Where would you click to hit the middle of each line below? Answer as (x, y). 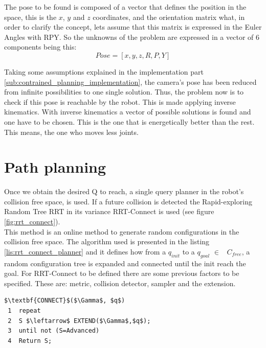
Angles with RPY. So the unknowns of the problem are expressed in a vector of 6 (132, 37)
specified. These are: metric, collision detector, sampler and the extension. (120, 283)
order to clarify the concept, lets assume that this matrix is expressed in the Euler (133, 27)
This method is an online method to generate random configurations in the (122, 231)
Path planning (55, 167)
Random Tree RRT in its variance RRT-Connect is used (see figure (109, 211)
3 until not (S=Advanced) (54, 331)
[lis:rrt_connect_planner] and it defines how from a (85, 251)
